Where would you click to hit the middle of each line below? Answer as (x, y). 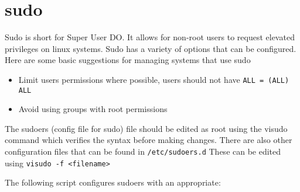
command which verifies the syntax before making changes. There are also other (149, 140)
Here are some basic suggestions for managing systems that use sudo (128, 60)
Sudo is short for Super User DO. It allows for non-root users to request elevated (150, 37)
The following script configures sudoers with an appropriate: (113, 182)
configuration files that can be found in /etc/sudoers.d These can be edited (143, 151)
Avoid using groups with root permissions (93, 109)
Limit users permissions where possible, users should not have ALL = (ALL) (154, 79)
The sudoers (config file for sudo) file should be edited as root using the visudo (146, 128)
